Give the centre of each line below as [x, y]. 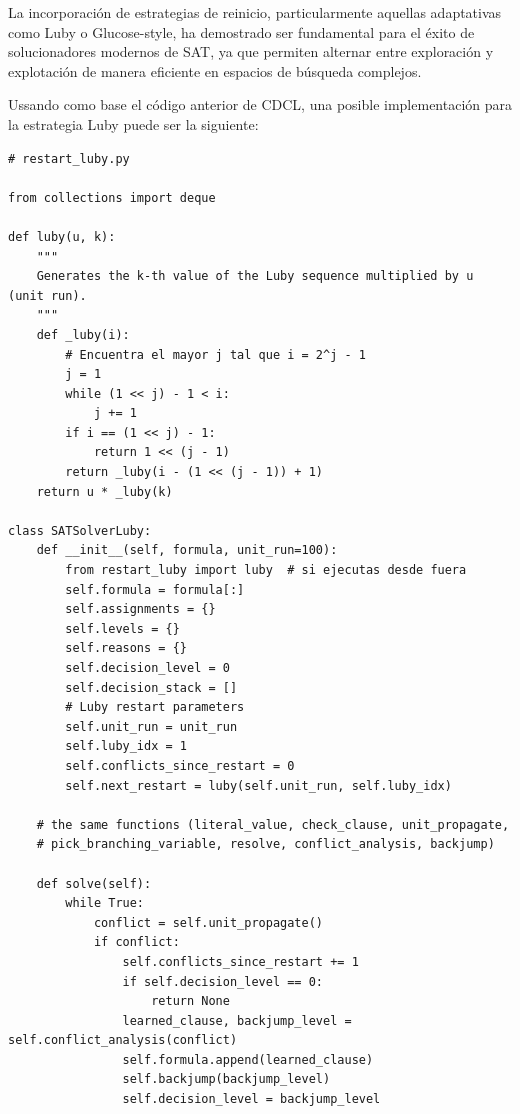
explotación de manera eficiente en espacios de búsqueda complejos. [215, 70]
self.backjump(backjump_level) [226, 1079]
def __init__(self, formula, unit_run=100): [187, 550]
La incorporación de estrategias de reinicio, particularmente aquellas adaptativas [255, 12]
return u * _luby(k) [104, 491]
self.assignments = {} [140, 609]
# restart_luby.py [69, 158]
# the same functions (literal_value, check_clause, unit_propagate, [273, 824]
